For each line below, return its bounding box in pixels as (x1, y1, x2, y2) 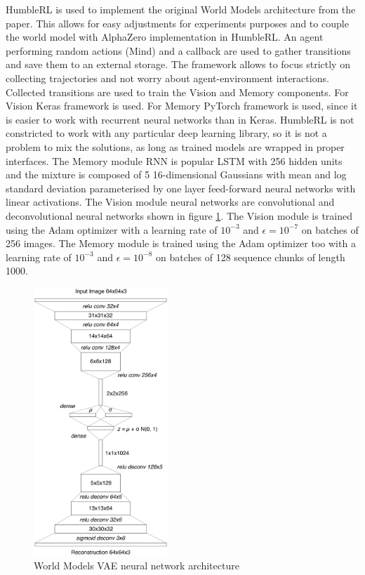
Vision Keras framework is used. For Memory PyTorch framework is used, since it (6, 98, 358, 113)
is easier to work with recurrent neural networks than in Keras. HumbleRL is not (6, 112, 354, 126)
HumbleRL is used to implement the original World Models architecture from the (6, 2, 356, 16)
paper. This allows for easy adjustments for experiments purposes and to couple (6, 15, 349, 30)
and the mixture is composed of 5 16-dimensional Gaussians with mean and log (6, 167, 347, 182)
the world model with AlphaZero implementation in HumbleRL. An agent (6, 29, 324, 44)
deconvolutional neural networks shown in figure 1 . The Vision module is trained (6, 208, 353, 223)
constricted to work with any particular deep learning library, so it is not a (6, 126, 327, 140)
